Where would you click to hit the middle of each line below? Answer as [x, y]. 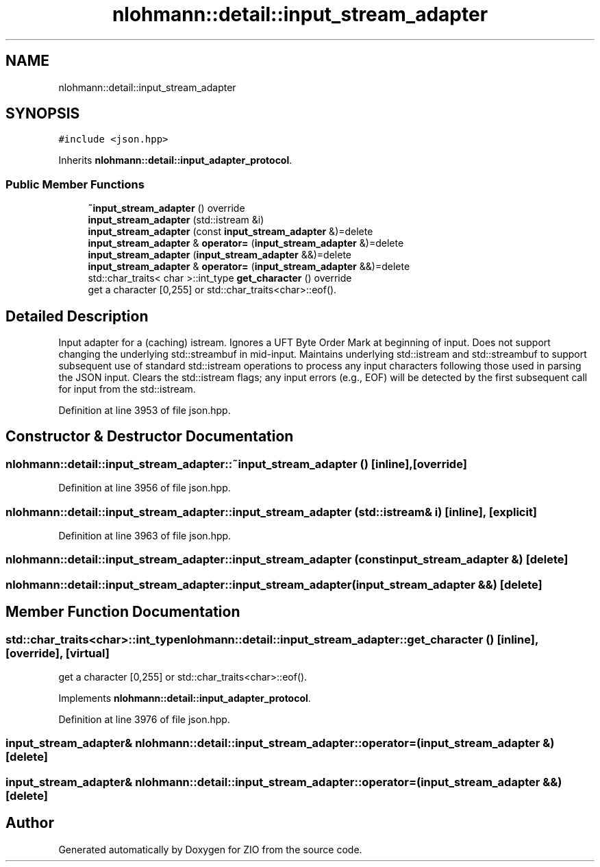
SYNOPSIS [43, 114]
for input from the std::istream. [127, 389]
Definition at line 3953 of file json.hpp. [145, 411]
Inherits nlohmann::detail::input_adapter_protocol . [175, 160]
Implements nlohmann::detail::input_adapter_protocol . [185, 698]
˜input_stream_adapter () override [166, 208]
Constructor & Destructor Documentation [150, 437]
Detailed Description [77, 316]
